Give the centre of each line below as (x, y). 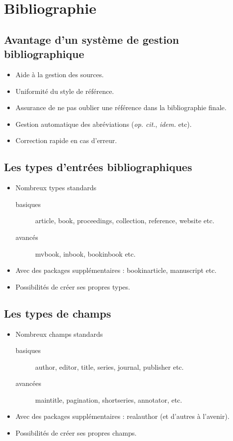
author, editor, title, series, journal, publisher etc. (109, 367)
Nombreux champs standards (59, 334)
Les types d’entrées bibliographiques (98, 167)
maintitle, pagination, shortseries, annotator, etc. (109, 399)
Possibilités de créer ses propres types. (73, 286)
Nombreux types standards (56, 188)
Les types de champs (58, 313)
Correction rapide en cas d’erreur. (66, 140)
